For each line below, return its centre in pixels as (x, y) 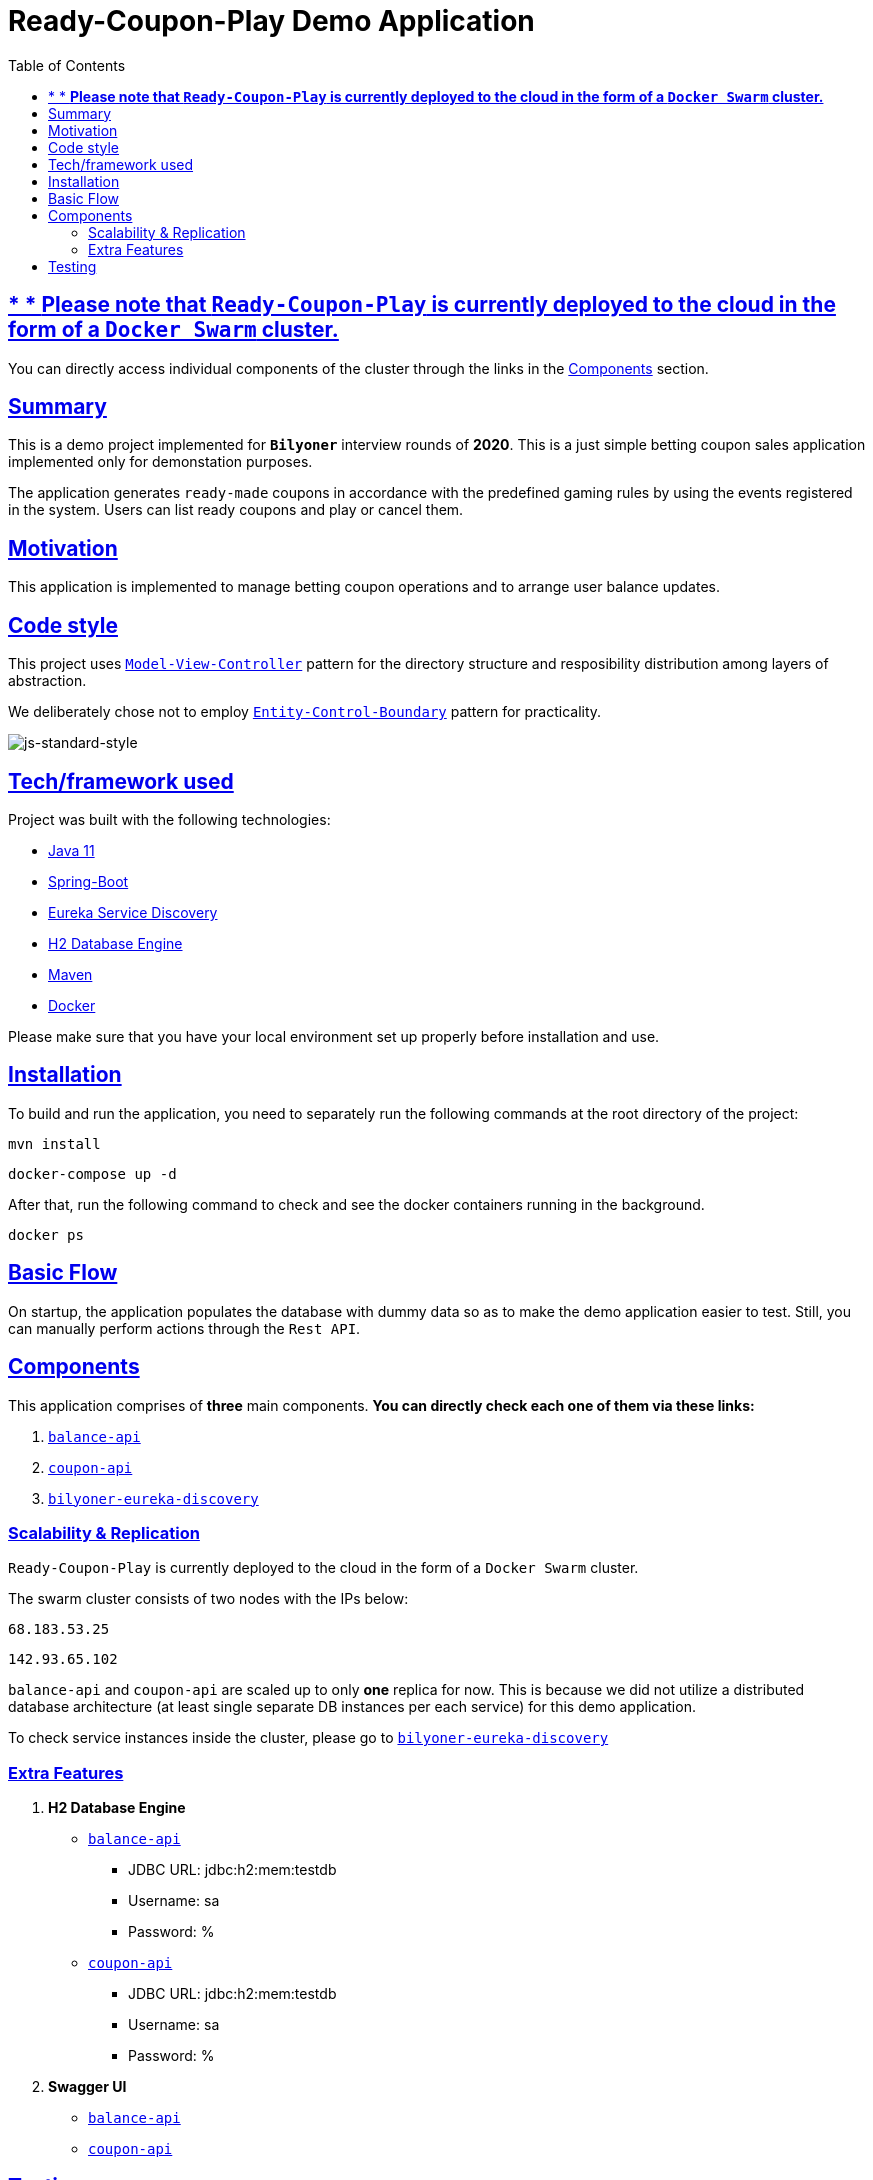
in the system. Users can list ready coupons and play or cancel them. (236, 510)
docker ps (46, 1234)
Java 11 (71, 850)
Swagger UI (87, 2086)
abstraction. (47, 681)
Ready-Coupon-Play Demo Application (271, 21)
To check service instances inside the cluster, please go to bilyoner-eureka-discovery (308, 1738)
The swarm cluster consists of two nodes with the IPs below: (208, 1599)
